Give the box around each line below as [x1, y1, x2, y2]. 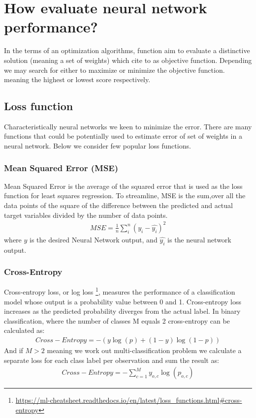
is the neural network [167, 234, 231, 244]
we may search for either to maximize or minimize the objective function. [4, 64, 225, 75]
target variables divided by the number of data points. [4, 209, 168, 220]
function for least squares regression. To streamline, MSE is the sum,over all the [4, 190, 246, 201]
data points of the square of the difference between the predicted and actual [4, 200, 233, 210]
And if [4, 345, 23, 356]
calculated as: [4, 325, 45, 335]
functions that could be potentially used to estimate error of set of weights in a [4, 131, 242, 141]
